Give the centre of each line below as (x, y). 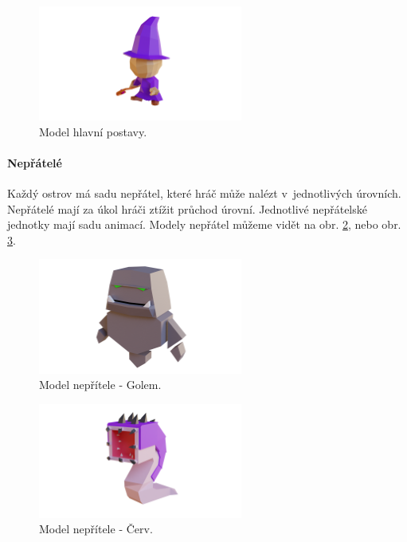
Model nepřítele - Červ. (96, 529)
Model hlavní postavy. (93, 131)
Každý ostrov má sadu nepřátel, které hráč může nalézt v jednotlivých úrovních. (204, 193)
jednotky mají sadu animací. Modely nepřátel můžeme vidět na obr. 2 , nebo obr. (204, 224)
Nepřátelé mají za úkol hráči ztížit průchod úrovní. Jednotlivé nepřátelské (187, 208)
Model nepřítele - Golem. (100, 385)
